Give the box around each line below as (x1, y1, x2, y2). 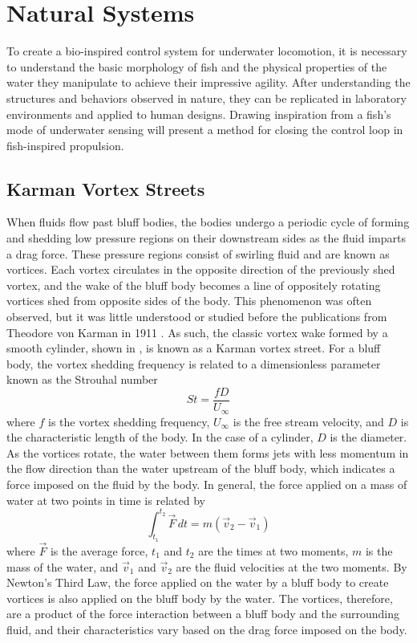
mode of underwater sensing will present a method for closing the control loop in (6, 121, 403, 138)
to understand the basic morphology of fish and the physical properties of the (6, 58, 387, 75)
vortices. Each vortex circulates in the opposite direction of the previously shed (6, 261, 395, 278)
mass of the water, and (6, 558, 119, 575)
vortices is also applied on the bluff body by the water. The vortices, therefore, (6, 589, 393, 606)
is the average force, (50, 543, 148, 560)
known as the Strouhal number (6, 371, 158, 388)
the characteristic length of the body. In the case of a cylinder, (6, 429, 314, 446)
